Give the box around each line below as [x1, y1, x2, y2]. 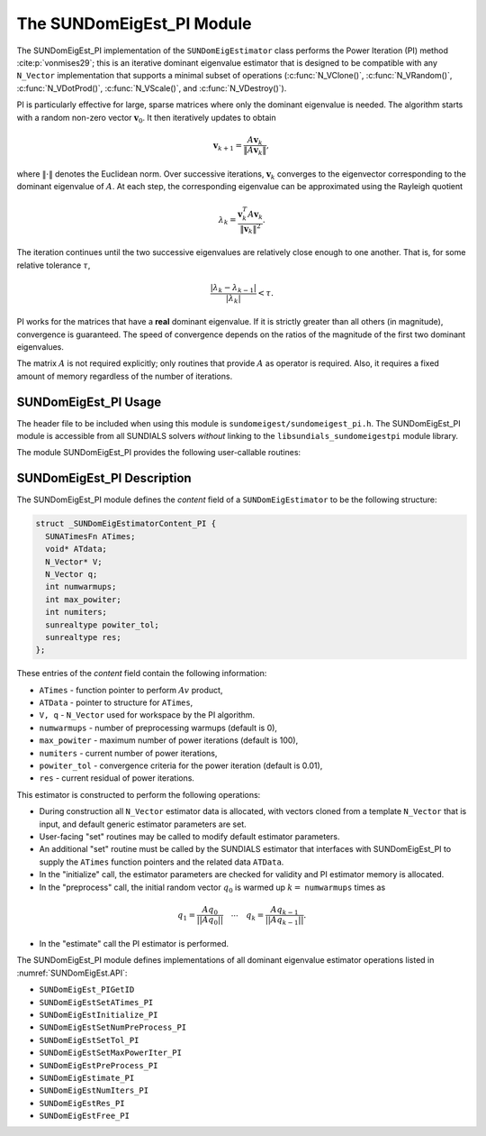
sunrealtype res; [45, 632, 121, 642]
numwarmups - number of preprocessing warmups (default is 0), [39, 722, 278, 733]
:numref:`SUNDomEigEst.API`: [16, 967, 128, 978]
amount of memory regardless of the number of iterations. [16, 371, 233, 381]
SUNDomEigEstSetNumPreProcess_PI [39, 1022, 187, 1032]
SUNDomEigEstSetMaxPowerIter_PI [39, 1048, 182, 1058]
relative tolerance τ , [16, 260, 91, 270]
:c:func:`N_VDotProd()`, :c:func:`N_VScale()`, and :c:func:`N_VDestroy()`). [16, 82, 287, 94]
